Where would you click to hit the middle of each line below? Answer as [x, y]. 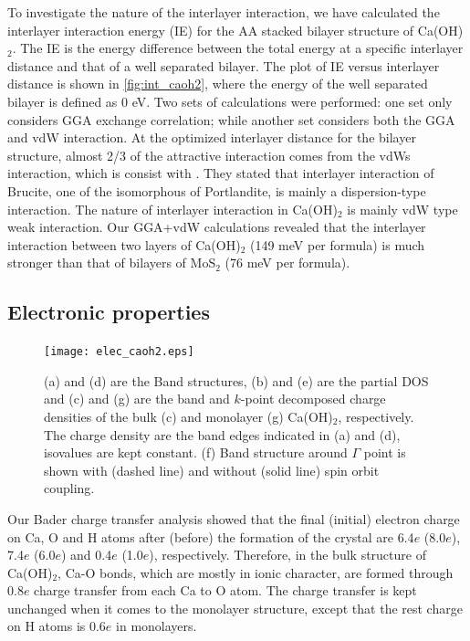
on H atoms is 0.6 [57, 626]
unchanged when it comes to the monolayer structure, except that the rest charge [235, 608]
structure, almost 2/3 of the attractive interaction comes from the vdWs [209, 155]
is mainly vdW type [402, 209]
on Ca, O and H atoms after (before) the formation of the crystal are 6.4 [211, 536]
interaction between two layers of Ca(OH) [124, 244]
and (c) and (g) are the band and [137, 399]
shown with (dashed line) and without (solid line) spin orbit [212, 470]
